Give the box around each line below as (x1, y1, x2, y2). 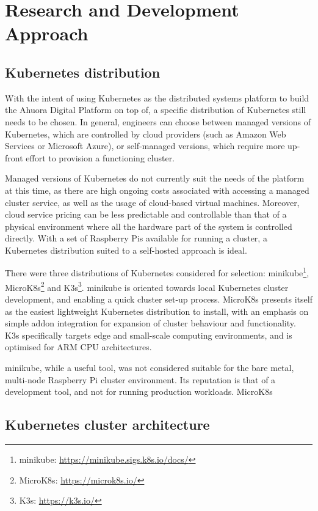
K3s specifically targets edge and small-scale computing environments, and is (5, 328, 292, 341)
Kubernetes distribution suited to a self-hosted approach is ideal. (5, 243, 247, 256)
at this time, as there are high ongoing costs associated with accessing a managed (5, 183, 309, 196)
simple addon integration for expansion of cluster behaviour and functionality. (5, 317, 296, 329)
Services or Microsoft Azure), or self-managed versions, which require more (5, 139, 285, 152)
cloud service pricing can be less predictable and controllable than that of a (5, 208, 287, 221)
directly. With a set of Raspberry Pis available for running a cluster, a (5, 232, 267, 244)
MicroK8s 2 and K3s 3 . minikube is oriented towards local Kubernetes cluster (5, 279, 289, 293)
